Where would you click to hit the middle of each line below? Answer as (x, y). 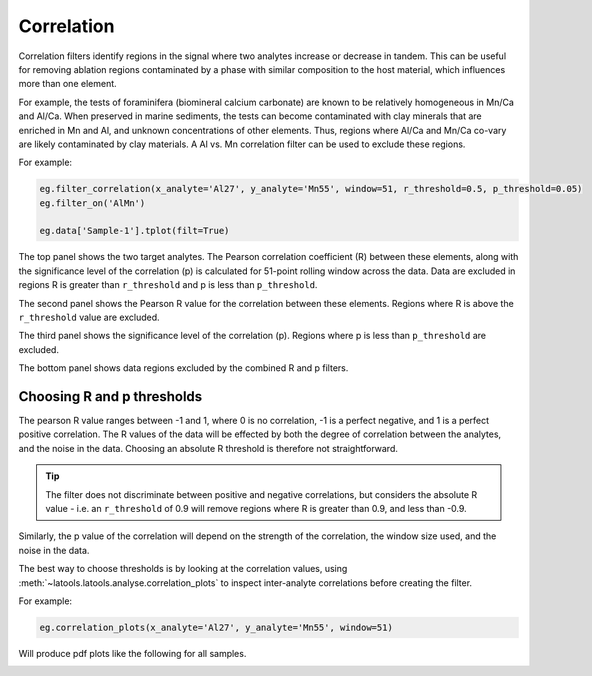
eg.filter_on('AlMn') (92, 203)
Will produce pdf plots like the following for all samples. (132, 653)
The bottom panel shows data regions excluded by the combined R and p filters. (183, 368)
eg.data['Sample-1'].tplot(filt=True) (134, 231)
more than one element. (67, 84)
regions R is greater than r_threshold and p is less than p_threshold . (168, 285)
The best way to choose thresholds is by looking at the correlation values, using (183, 569)
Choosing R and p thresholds (110, 396)
